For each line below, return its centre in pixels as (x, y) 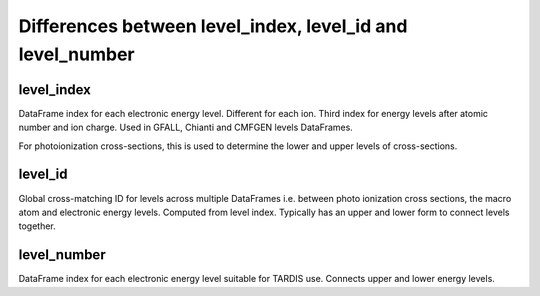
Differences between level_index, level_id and (213, 26)
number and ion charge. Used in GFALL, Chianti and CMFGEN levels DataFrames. (186, 127)
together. (37, 226)
